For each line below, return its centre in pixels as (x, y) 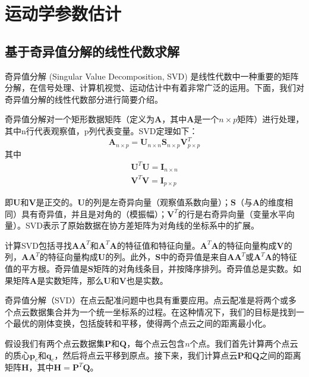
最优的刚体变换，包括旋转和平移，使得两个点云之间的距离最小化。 (142, 323)
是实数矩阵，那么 (70, 280)
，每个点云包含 (156, 343)
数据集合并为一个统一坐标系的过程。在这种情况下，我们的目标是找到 (163, 311)
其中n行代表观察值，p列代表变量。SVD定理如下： (101, 130)
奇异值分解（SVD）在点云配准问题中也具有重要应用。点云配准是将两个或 (146, 300)
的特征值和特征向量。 (158, 245)
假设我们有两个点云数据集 (55, 343)
